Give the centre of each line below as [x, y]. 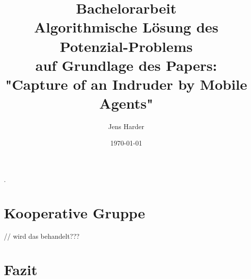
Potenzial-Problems [126, 46]
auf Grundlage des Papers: [126, 65]
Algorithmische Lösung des [126, 27]
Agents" [126, 103]
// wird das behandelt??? [42, 236]
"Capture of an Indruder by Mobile [126, 84]
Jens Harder [126, 126]
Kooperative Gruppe [75, 213]
